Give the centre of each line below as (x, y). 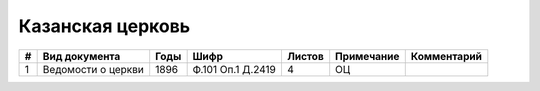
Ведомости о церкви (93, 69)
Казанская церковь (104, 26)
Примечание (367, 56)
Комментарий (446, 56)
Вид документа (81, 56)
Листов (305, 56)
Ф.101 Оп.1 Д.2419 (234, 69)
